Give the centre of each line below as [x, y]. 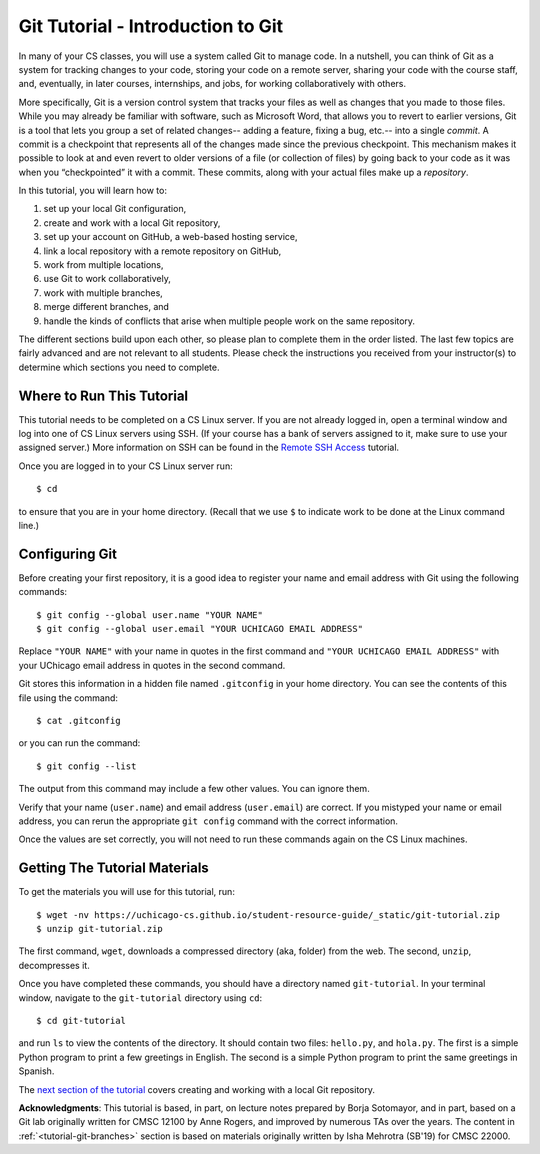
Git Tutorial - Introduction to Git [151, 26]
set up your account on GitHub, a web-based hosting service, [171, 237]
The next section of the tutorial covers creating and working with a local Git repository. [196, 1089]
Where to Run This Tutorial [103, 395]
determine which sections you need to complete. [119, 367]
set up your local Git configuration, [115, 209]
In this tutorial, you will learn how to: [92, 191]
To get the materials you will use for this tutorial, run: [126, 892]
